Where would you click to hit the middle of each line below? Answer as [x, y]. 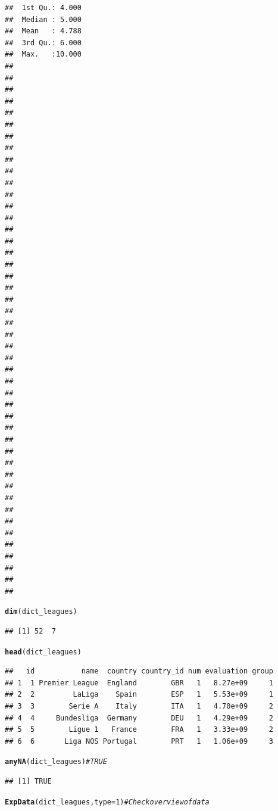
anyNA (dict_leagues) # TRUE [56, 762]
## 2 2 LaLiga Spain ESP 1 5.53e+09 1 [139, 695]
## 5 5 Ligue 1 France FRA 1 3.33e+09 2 [139, 730]
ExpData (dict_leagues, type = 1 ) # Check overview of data [107, 802]
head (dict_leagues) [43, 652]
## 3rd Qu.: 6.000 [43, 43]
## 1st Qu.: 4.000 [43, 8]
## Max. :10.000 [43, 54]
